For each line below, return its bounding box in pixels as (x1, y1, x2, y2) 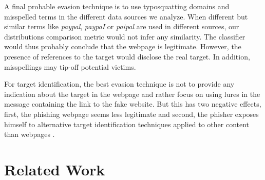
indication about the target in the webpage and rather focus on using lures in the (4, 88, 260, 99)
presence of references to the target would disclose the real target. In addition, (4, 51, 250, 62)
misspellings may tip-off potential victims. (4, 61, 136, 72)
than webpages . (4, 129, 55, 139)
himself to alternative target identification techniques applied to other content (4, 118, 250, 129)
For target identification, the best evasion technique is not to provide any (4, 78, 235, 89)
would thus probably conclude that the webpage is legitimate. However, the (4, 41, 241, 52)
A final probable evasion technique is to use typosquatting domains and (4, 1, 230, 11)
